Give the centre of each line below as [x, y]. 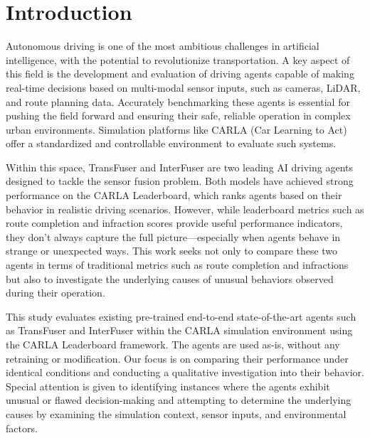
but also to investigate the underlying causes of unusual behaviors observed [170, 278]
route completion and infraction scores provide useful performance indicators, [174, 223]
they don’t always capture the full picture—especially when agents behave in [173, 236]
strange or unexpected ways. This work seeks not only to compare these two [172, 251]
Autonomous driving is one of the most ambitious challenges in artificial [163, 46]
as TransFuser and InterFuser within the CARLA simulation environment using [179, 330]
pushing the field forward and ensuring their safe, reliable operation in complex [178, 116]
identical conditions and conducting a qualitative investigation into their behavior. [185, 372]
